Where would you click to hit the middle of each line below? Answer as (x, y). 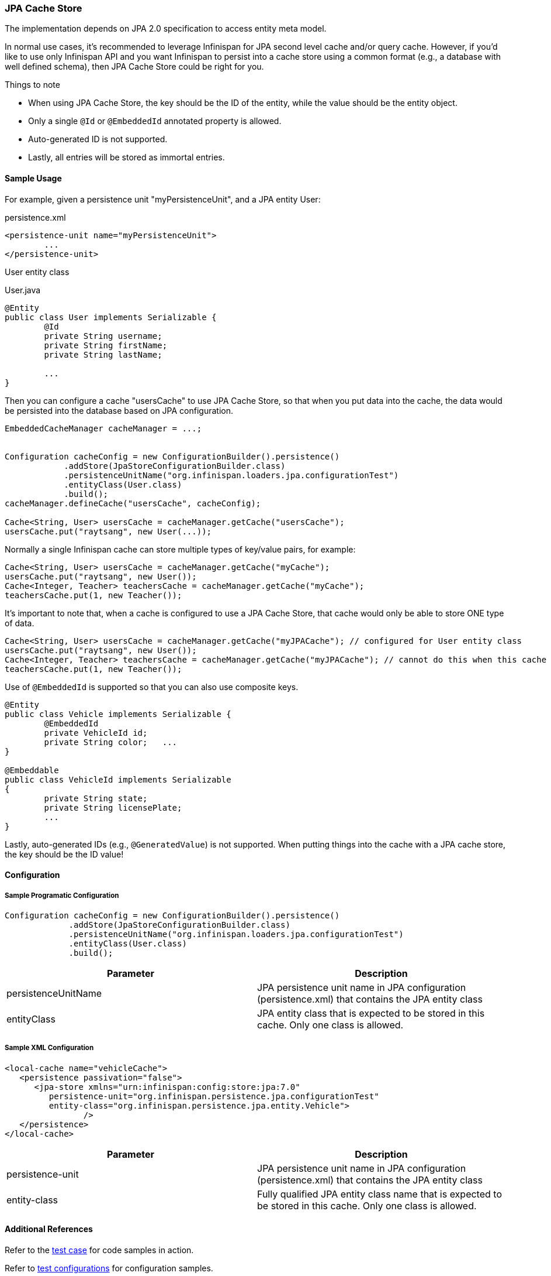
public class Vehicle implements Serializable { (118, 714)
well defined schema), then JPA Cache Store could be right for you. (134, 67)
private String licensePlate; (113, 807)
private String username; (103, 336)
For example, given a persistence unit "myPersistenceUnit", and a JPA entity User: (163, 199)
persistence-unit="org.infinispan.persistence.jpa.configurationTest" (214, 1096)
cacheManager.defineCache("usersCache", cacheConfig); (133, 503)
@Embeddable (32, 770)
